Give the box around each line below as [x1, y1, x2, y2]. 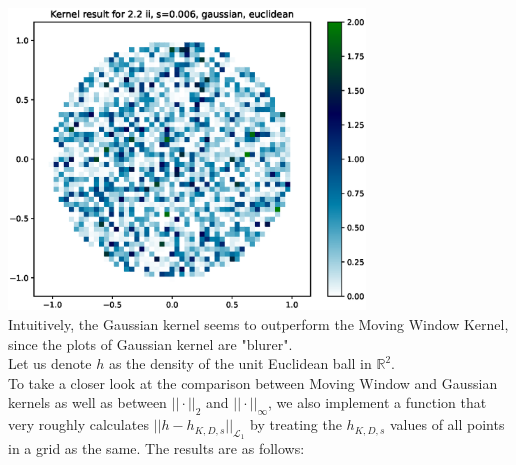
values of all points [389, 414, 505, 435]
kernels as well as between [8, 392, 167, 413]
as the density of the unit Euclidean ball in [108, 353, 372, 374]
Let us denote [8, 353, 92, 374]
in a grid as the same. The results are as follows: [8, 438, 305, 459]
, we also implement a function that [267, 392, 487, 413]
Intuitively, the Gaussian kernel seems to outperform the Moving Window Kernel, [8, 313, 509, 334]
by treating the [250, 414, 342, 435]
